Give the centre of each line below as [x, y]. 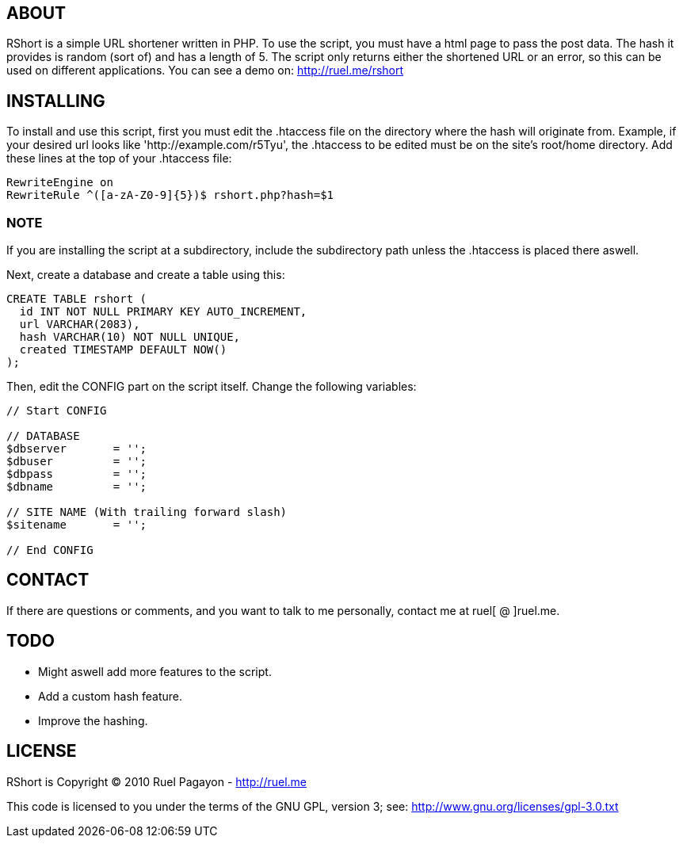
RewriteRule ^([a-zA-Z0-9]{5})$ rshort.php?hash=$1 [170, 195]
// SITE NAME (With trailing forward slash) [147, 512]
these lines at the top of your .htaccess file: [119, 158]
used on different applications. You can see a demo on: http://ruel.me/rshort [205, 71]
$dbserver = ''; [77, 449]
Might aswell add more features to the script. [155, 671]
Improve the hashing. [93, 720]
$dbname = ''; [77, 487]
